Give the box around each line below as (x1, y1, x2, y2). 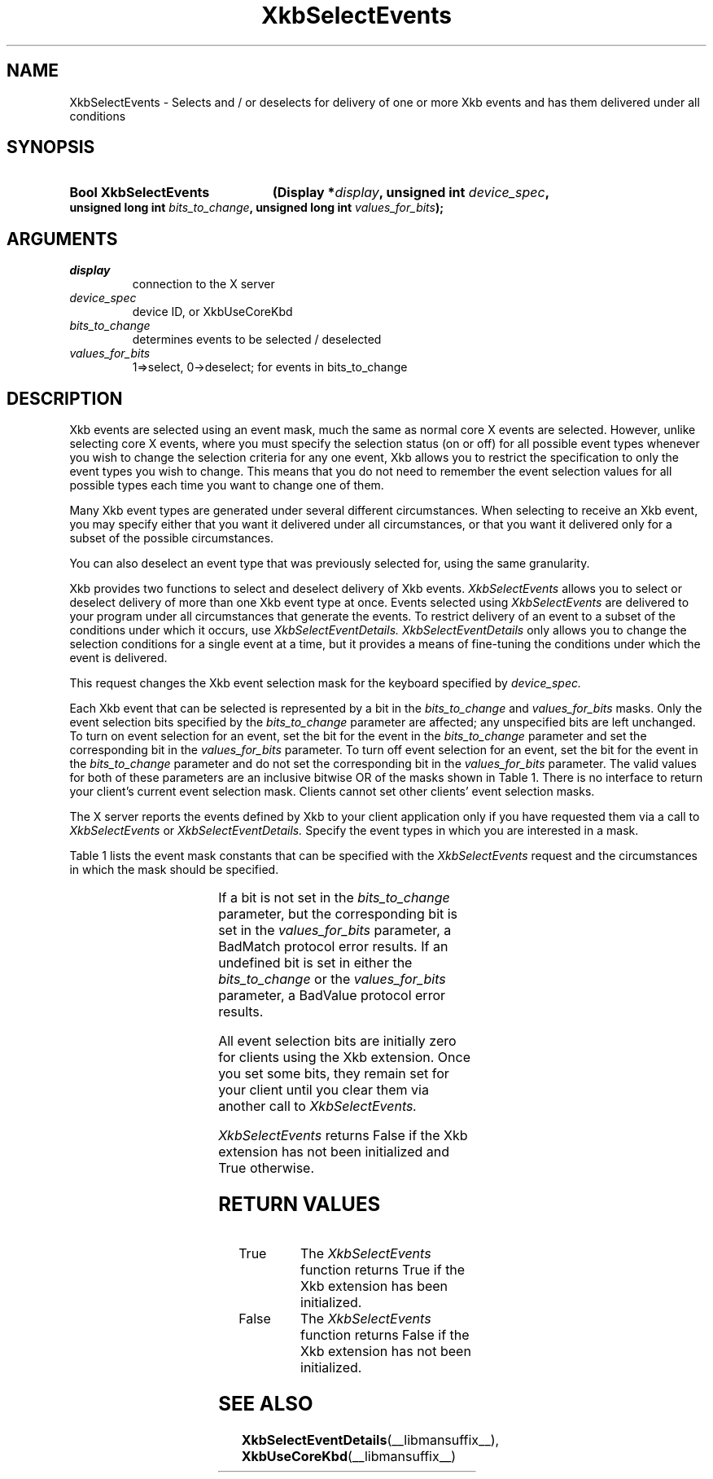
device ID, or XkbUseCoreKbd (132, 305, 293, 319)
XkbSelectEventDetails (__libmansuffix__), (241, 1431, 500, 1448)
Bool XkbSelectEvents (69, 184, 210, 201)
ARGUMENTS (7, 228, 118, 249)
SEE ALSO (218, 1391, 313, 1415)
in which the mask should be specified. (69, 862, 279, 877)
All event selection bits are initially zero (218, 1033, 457, 1050)
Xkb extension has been (300, 1277, 448, 1294)
